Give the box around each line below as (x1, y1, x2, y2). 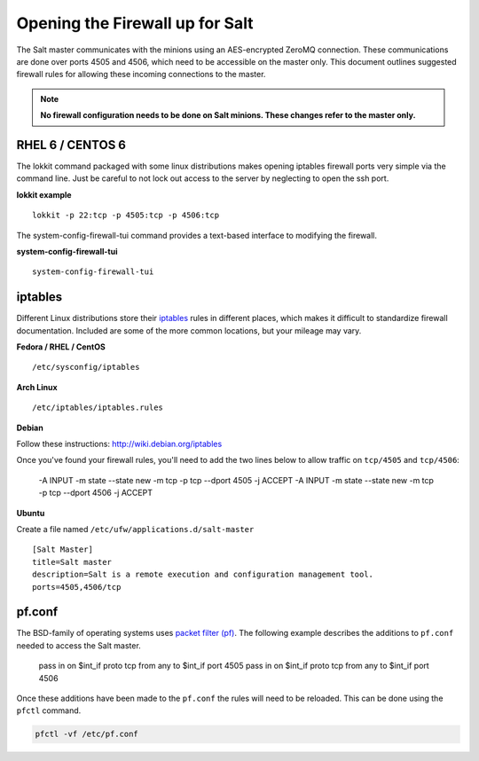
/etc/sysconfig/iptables (32, 362, 140, 373)
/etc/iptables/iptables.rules (32, 403, 164, 412)
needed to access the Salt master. (16, 639, 141, 651)
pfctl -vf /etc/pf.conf (35, 729, 139, 740)
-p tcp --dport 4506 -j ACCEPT (38, 488, 153, 498)
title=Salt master (32, 557, 113, 567)
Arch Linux (16, 381, 58, 392)
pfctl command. (16, 705, 82, 716)
